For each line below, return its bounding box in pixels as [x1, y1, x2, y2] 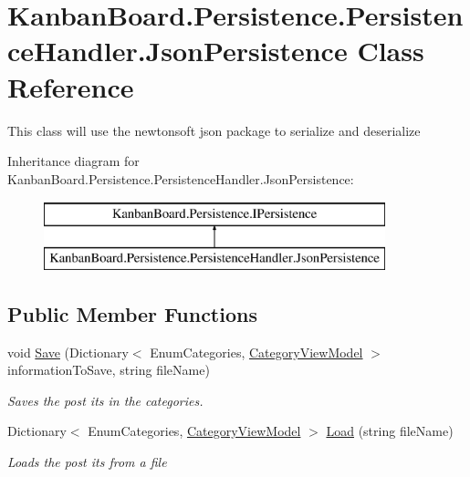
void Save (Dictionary [7, 342, 129, 361]
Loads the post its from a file [7, 452, 167, 472]
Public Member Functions [7, 299, 257, 327]
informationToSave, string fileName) [7, 360, 210, 379]
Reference [7, 67, 134, 105]
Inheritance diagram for [7, 151, 140, 171]
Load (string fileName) [326, 421, 454, 441]
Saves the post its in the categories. [7, 390, 204, 410]
